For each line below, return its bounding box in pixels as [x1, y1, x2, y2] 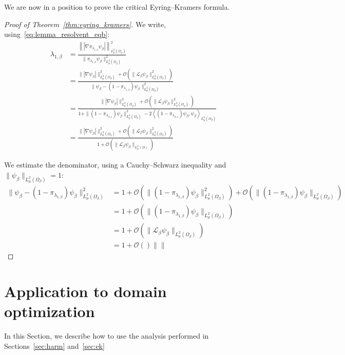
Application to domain [4, 280, 167, 301]
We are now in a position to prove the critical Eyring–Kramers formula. [4, 2, 230, 12]
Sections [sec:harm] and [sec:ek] [4, 340, 105, 351]
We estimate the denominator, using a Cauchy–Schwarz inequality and [4, 159, 226, 170]
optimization [4, 301, 95, 322]
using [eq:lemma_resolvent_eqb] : [4, 29, 110, 39]
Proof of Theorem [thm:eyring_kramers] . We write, [4, 18, 166, 29]
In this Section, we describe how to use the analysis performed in [4, 330, 209, 341]
